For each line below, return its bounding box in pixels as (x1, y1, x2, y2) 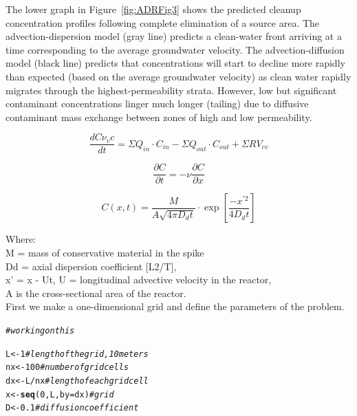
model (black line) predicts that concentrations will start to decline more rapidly (6, 56, 345, 70)
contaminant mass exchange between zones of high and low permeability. (6, 109, 312, 124)
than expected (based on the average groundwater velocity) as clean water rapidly (6, 69, 351, 83)
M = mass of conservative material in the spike (6, 245, 204, 260)
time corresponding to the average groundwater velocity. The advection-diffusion (6, 42, 345, 56)
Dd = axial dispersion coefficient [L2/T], (6, 259, 177, 273)
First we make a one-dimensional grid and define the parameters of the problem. (6, 299, 345, 314)
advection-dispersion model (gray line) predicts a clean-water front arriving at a (6, 29, 342, 43)
